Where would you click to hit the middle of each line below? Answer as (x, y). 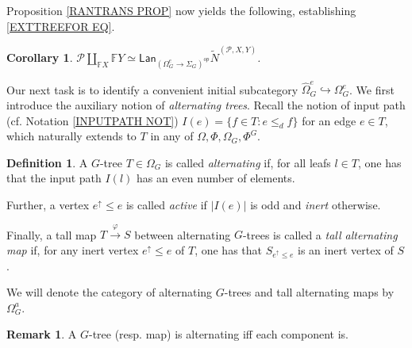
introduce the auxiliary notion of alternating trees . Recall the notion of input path (206, 104)
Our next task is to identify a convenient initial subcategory (152, 89)
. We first (372, 89)
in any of (172, 136)
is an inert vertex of (346, 250)
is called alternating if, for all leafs (248, 162)
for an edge (329, 120)
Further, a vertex (48, 205)
